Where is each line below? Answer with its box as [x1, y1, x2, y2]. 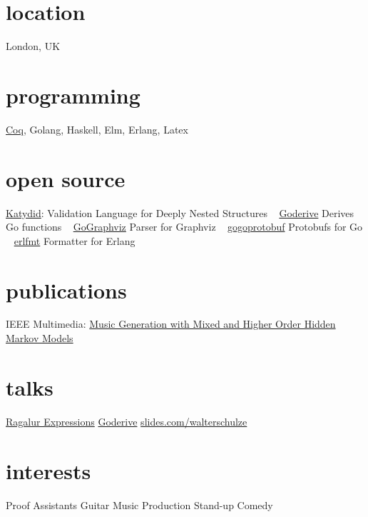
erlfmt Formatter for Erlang [14, 233, 136, 248]
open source [6, 164, 126, 193]
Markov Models [6, 331, 73, 346]
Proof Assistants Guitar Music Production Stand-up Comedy [6, 497, 273, 512]
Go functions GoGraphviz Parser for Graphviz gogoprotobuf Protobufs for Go [6, 219, 363, 234]
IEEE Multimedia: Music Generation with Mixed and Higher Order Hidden [6, 316, 336, 331]
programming [6, 80, 140, 109]
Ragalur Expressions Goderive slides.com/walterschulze [6, 413, 247, 428]
